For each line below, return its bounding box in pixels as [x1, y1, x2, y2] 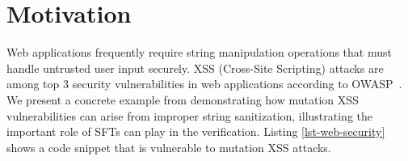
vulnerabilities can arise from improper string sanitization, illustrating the [6, 107, 372, 124]
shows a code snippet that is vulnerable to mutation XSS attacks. [6, 138, 331, 155]
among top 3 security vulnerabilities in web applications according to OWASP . [6, 75, 402, 92]
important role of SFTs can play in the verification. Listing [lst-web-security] [6, 123, 385, 140]
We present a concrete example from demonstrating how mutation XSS [6, 91, 359, 108]
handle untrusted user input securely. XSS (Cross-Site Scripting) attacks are [6, 59, 384, 76]
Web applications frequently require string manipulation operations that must [6, 44, 392, 61]
